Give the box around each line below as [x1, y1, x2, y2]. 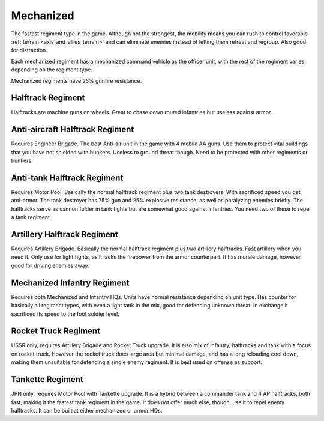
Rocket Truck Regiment [11, 326, 101, 336]
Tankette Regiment [11, 374, 83, 384]
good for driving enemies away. [11, 262, 89, 269]
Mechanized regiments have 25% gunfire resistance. [11, 77, 142, 84]
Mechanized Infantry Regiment [11, 277, 130, 288]
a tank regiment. [11, 214, 52, 221]
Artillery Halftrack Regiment [11, 229, 118, 240]
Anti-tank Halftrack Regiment [11, 172, 124, 183]
